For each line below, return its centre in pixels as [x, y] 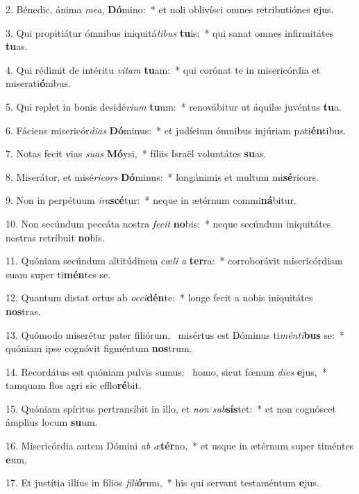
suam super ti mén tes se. [58, 274]
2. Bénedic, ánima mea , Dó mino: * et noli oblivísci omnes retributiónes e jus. [170, 9]
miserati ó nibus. [38, 83]
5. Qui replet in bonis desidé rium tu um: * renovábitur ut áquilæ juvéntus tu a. [174, 106]
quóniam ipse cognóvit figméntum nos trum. [99, 348]
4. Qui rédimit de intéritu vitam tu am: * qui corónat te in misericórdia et [163, 69]
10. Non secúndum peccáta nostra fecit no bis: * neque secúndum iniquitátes [168, 223]
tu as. [17, 46]
